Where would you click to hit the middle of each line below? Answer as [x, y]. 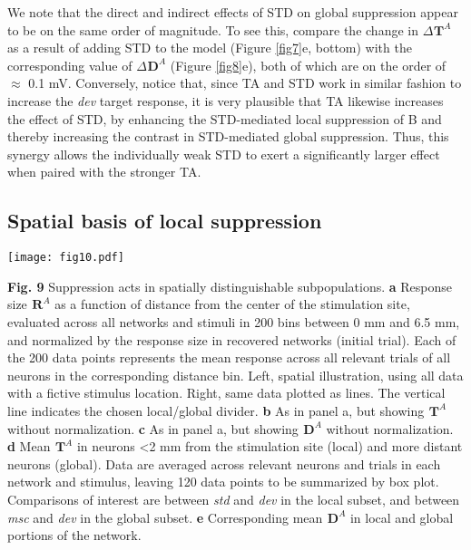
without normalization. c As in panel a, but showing [153, 428]
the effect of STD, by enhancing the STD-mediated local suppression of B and [225, 118]
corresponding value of [70, 65]
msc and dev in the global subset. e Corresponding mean [165, 517]
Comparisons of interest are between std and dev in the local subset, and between [234, 499]
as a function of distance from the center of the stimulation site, [232, 304]
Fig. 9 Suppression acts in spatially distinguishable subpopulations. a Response [230, 286]
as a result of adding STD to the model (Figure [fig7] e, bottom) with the [210, 48]
